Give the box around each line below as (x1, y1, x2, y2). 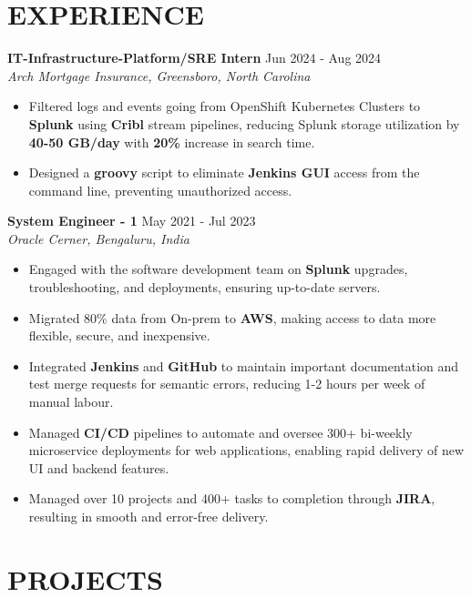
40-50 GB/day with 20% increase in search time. (28, 132, 315, 151)
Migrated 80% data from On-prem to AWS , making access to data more (28, 308, 436, 327)
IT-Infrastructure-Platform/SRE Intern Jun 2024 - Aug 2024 (7, 48, 382, 67)
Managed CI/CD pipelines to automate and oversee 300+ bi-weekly (28, 422, 413, 441)
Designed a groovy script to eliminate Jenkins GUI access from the (28, 163, 420, 182)
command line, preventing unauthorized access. (28, 180, 292, 199)
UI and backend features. (28, 458, 169, 477)
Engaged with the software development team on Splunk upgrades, (28, 259, 408, 279)
